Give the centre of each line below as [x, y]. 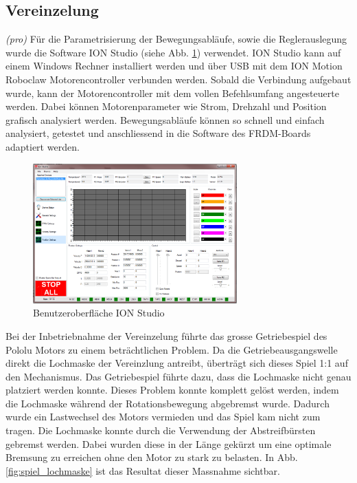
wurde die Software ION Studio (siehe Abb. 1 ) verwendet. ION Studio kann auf [173, 52]
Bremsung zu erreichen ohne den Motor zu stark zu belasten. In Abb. [152, 457]
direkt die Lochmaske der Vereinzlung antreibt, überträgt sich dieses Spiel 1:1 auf [177, 363]
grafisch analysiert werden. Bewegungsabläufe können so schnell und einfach [165, 119]
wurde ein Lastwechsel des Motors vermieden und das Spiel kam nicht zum [163, 417]
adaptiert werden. [43, 146]
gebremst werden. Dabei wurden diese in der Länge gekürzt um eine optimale [169, 443]
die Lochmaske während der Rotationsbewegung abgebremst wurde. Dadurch [168, 403]
